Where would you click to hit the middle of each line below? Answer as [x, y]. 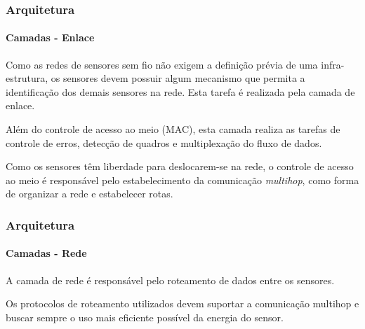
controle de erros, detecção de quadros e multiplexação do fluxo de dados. [164, 142]
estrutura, [27, 78]
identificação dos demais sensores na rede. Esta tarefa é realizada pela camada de [180, 91]
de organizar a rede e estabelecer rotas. [89, 194]
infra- [333, 64]
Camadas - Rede [46, 253]
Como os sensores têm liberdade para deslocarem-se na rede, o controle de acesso [180, 166]
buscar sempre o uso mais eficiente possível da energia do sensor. [145, 317]
